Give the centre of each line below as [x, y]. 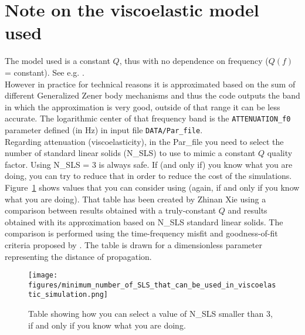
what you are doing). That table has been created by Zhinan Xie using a [135, 199]
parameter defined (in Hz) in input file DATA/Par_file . [104, 129]
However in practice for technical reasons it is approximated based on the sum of [150, 84]
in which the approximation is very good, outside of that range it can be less [143, 106]
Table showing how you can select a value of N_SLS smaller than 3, [150, 314]
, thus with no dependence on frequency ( [194, 61]
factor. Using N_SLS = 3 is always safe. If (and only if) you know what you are [149, 164]
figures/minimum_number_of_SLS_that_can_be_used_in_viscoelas [152, 285]
